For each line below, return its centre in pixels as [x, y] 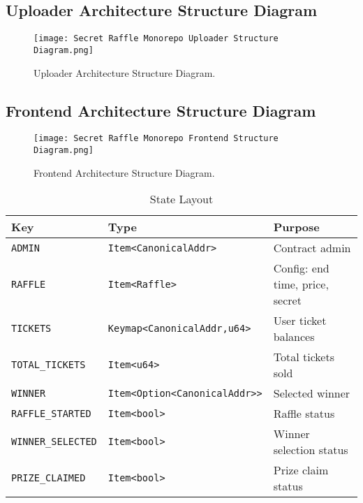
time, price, [301, 284]
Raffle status [304, 414]
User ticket [300, 321]
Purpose [296, 227]
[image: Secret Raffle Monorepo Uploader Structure [156, 39]
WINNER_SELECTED [54, 442]
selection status [311, 450]
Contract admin [312, 248]
